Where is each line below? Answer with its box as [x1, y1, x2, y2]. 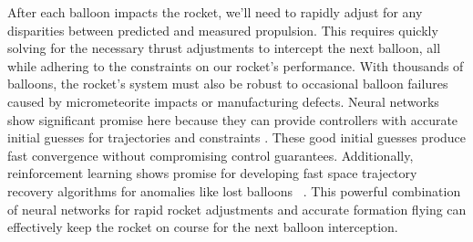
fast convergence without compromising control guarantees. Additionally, [7, 145, 414, 164]
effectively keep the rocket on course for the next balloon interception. [7, 217, 398, 237]
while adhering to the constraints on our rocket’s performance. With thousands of [7, 56, 464, 75]
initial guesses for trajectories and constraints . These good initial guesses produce [7, 128, 467, 147]
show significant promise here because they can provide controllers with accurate [7, 110, 458, 129]
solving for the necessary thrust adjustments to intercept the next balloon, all [7, 38, 441, 58]
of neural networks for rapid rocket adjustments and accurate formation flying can [7, 199, 467, 218]
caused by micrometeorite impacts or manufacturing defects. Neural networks [7, 91, 439, 110]
